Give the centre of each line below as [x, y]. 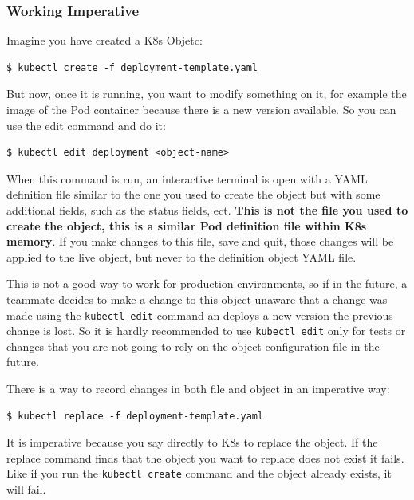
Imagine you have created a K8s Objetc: [104, 40]
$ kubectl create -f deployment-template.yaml [132, 67]
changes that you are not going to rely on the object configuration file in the [193, 346]
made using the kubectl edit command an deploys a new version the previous [200, 315]
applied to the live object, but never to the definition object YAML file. [181, 256]
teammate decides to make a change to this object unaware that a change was [197, 299]
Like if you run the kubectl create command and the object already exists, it [199, 473]
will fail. [26, 489]
